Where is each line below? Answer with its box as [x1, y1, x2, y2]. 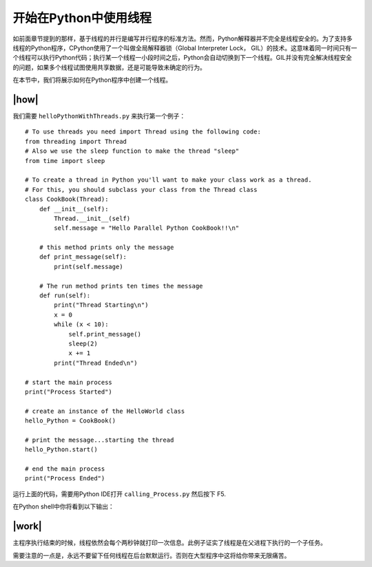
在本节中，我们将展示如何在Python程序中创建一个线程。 [12, 76, 172, 84]
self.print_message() [68, 330, 141, 338]
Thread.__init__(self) [54, 214, 131, 222]
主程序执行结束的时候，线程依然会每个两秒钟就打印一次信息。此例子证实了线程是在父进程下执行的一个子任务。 [12, 539, 327, 547]
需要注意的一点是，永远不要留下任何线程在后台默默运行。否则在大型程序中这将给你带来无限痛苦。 [12, 551, 291, 559]
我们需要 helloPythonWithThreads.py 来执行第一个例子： [12, 112, 186, 120]
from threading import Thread [25, 138, 127, 145]
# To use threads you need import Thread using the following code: [25, 128, 261, 136]
